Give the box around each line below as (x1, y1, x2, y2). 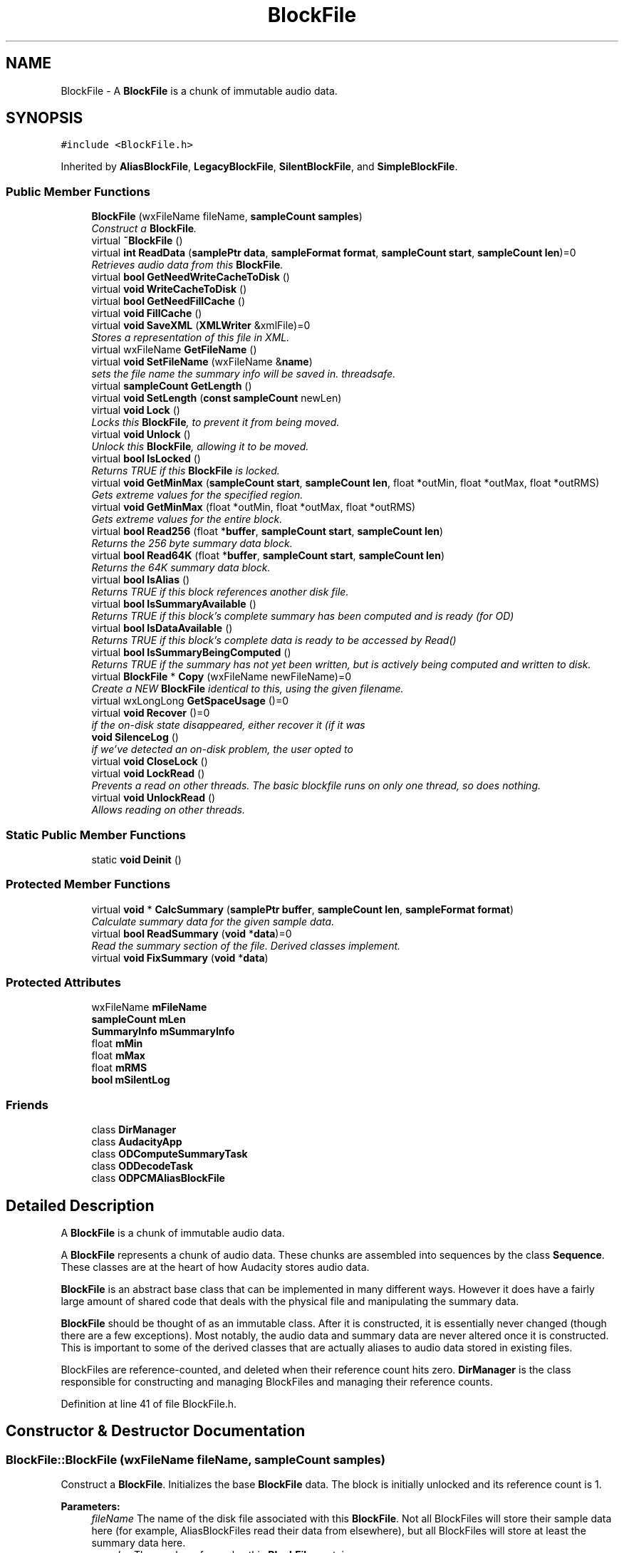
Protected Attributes (6, 975, 121, 990)
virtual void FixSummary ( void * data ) (91, 951, 269, 964)
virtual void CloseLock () (91, 755, 208, 768)
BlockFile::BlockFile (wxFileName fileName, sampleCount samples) (6, 1452, 385, 1467)
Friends (6, 1097, 48, 1112)
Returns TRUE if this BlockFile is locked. (91, 464, 280, 477)
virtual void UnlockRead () (91, 791, 216, 804)
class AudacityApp (91, 1136, 182, 1148)
